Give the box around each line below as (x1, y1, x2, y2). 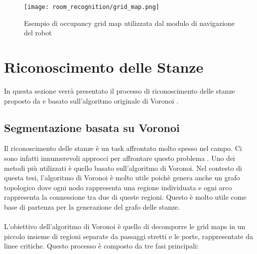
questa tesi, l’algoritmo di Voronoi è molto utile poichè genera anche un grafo (4, 172, 240, 183)
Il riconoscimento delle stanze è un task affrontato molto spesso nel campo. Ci (4, 143, 242, 153)
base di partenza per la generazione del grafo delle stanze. (4, 201, 180, 212)
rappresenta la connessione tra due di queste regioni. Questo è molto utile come (4, 192, 247, 202)
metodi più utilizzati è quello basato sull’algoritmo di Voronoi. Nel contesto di (4, 162, 242, 173)
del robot (24, 27, 52, 38)
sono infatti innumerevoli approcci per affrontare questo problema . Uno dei (4, 152, 235, 163)
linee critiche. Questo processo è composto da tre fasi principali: (4, 241, 199, 251)
